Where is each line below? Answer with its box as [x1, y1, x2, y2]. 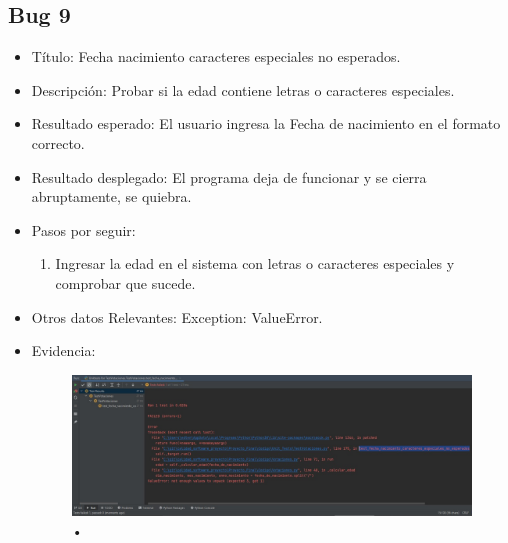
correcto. [31, 132, 85, 153]
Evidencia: [31, 340, 96, 361]
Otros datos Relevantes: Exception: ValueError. [31, 306, 323, 327]
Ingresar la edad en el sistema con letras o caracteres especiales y [55, 253, 455, 274]
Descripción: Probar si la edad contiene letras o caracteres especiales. [31, 79, 455, 100]
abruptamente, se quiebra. [31, 186, 192, 207]
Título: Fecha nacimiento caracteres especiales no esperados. [31, 46, 401, 67]
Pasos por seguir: [31, 219, 136, 240]
